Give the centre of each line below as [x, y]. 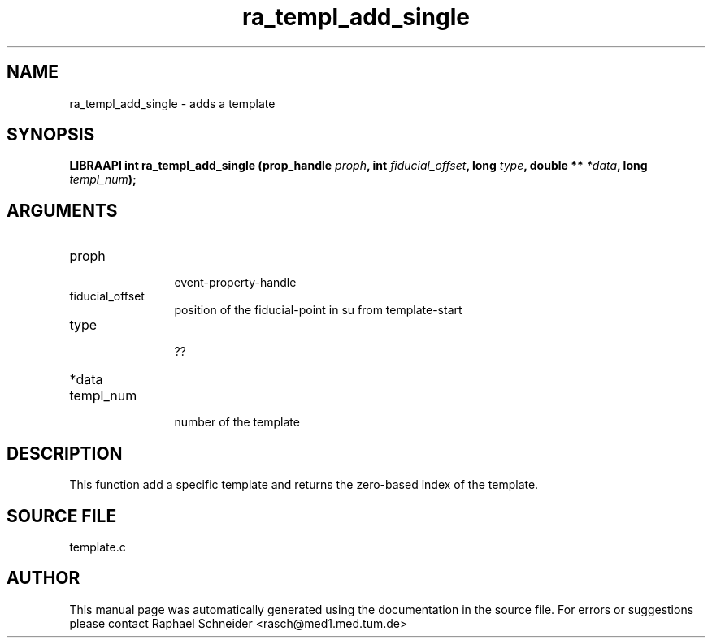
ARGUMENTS [62, 210]
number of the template [237, 422]
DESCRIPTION [65, 453]
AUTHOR [43, 578]
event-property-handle [235, 283]
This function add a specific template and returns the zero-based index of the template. [304, 485]
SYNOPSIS [51, 135]
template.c [98, 547]
